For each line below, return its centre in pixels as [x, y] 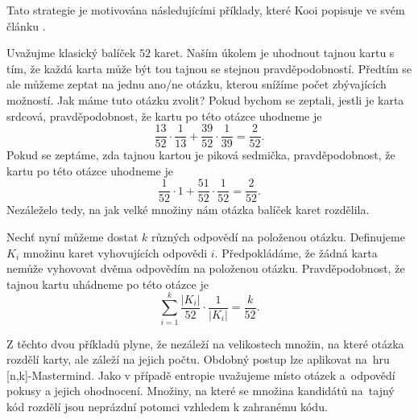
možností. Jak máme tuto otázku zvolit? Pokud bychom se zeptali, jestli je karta [205, 99]
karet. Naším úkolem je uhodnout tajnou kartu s [274, 53]
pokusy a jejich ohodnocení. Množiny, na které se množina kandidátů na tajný [201, 391]
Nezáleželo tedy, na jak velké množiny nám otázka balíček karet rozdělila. [188, 210]
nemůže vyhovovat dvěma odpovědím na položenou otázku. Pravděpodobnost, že [206, 268]
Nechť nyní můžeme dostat [72, 237]
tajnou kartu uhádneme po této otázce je [108, 284]
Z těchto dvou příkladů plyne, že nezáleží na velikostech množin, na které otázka [205, 343]
